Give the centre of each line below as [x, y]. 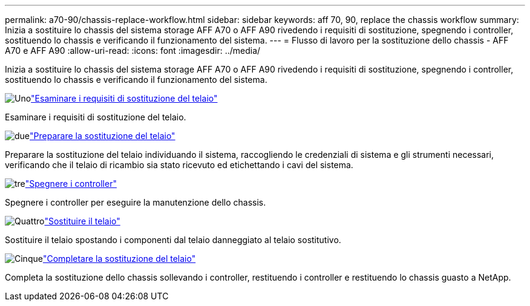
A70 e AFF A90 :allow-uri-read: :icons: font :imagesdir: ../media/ [133, 50]
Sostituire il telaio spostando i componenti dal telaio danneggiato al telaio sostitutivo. [173, 240]
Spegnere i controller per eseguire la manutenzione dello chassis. [136, 202]
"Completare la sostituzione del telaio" [119, 259]
